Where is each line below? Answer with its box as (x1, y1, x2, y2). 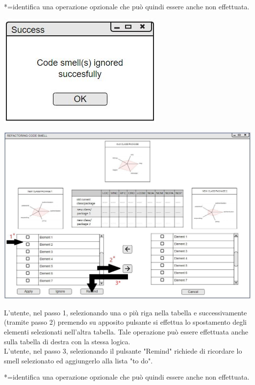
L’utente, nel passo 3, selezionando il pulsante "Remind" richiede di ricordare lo (4, 346, 242, 356)
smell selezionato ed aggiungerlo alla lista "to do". (4, 355, 153, 365)
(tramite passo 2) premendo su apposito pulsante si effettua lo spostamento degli (4, 317, 247, 327)
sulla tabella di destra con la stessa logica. (4, 336, 130, 346)
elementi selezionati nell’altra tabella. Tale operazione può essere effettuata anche (4, 327, 249, 337)
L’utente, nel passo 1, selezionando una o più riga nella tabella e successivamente (4, 307, 247, 317)
